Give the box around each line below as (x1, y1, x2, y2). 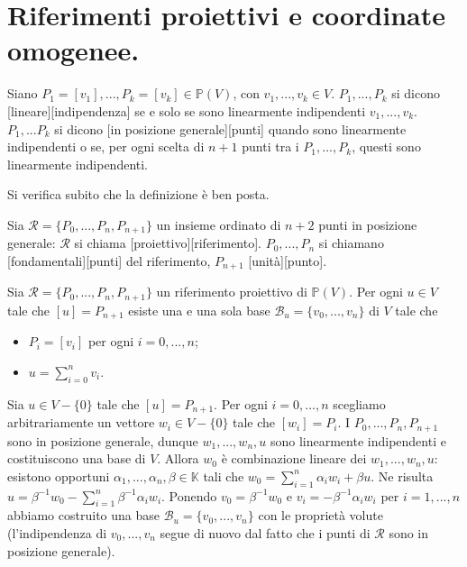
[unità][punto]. (248, 251, 327, 270)
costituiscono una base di (7, 449, 146, 468)
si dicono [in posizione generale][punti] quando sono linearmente (54, 119, 407, 138)
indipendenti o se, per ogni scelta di (7, 137, 205, 156)
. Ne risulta (371, 466, 434, 485)
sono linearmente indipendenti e (270, 431, 446, 450)
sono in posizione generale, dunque (7, 431, 198, 450)
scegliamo (333, 394, 386, 413)
